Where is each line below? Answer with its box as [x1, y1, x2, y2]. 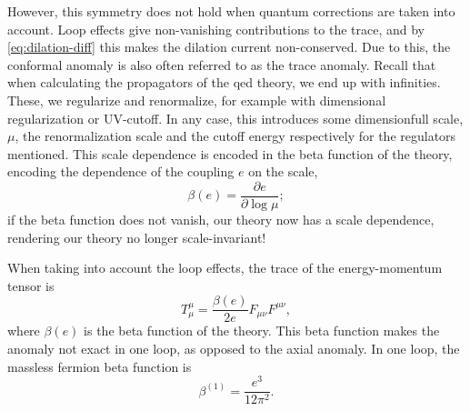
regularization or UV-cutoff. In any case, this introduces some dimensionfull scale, [7, 108, 464, 127]
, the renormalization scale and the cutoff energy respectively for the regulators [15, 126, 456, 145]
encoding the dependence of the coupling [7, 162, 235, 181]
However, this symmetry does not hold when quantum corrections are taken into [7, 2, 455, 20]
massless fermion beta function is [7, 356, 192, 376]
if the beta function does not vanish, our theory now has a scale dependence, [7, 210, 435, 228]
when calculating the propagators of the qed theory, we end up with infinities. [7, 73, 441, 92]
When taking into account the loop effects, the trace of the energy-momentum [7, 258, 443, 277]
